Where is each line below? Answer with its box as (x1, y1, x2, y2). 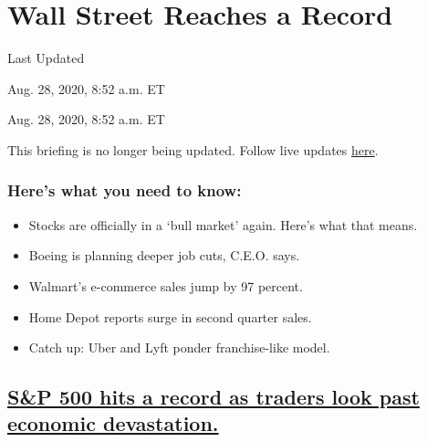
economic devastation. (7, 409, 219, 437)
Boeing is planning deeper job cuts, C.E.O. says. (28, 246, 300, 265)
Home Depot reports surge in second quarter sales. (28, 307, 312, 326)
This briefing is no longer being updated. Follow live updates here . (7, 140, 379, 159)
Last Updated (7, 48, 85, 68)
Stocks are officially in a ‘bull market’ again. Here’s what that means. (28, 215, 418, 234)
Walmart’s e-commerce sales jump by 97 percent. (28, 276, 303, 295)
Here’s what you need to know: (7, 179, 242, 202)
